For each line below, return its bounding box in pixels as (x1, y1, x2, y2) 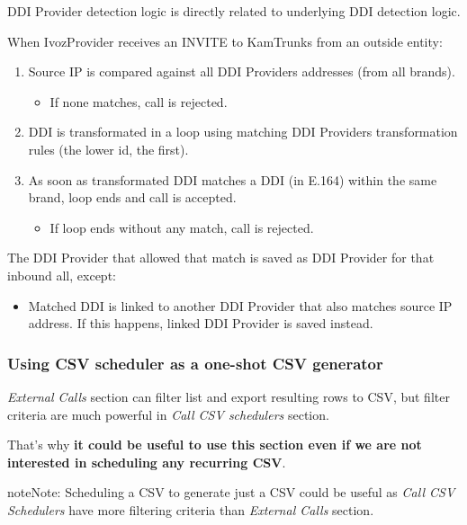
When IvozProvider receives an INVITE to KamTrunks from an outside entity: (7, 31, 443, 50)
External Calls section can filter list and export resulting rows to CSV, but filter (7, 387, 450, 405)
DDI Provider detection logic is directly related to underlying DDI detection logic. (7, 2, 461, 20)
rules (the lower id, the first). (28, 139, 189, 158)
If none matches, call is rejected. (49, 92, 228, 111)
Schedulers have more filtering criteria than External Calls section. (7, 500, 374, 519)
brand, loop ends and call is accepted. (28, 188, 237, 207)
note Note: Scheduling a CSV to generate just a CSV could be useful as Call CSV (7, 483, 455, 502)
